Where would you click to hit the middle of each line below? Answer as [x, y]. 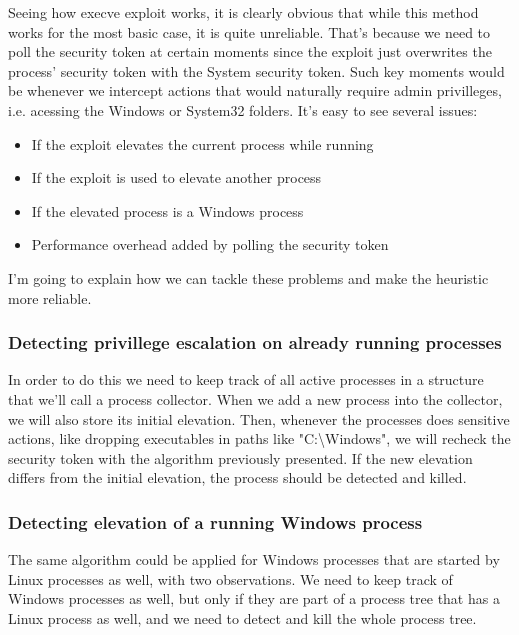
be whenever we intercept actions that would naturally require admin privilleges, [255, 90]
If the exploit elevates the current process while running [202, 143]
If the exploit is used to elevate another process [176, 177]
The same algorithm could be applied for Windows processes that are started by [254, 559]
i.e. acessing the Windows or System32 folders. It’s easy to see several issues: [243, 109]
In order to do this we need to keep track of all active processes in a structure [246, 379]
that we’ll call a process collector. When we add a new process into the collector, [255, 398]
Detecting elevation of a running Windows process [215, 521]
